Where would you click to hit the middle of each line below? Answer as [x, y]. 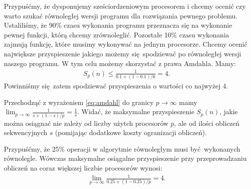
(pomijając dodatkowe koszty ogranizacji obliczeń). [131, 132]
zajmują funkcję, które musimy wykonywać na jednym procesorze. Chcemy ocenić [126, 44]
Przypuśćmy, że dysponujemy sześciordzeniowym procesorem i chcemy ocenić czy [125, 6]
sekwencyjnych [26, 132]
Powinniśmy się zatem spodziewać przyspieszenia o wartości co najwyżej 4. [116, 86]
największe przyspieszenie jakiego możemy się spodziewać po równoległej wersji [123, 53]
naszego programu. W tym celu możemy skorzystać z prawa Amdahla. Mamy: [120, 63]
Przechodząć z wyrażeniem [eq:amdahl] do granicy [79, 102]
